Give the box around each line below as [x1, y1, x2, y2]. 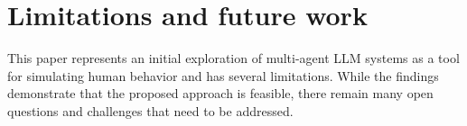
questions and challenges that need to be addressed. [7, 101, 294, 120]
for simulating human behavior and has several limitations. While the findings [7, 66, 439, 85]
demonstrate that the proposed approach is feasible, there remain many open [7, 84, 434, 103]
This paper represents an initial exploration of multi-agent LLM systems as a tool [7, 49, 460, 67]
